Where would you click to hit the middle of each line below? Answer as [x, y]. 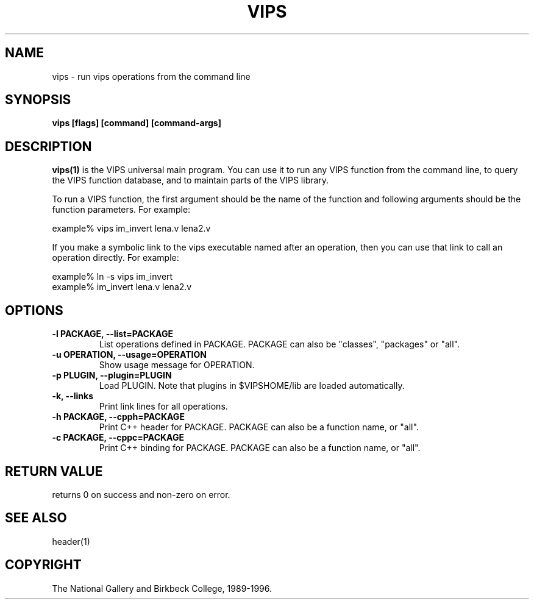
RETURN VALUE [54, 471]
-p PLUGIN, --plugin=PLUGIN [112, 375]
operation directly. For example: [116, 258]
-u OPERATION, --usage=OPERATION [129, 355]
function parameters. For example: [121, 210]
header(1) [71, 541]
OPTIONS [34, 310]
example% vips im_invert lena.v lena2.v [131, 229]
